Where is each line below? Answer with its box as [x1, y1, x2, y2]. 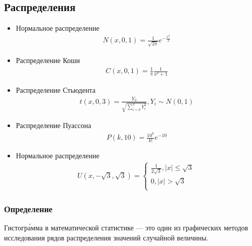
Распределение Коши [16, 55, 80, 65]
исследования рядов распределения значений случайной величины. [4, 232, 209, 242]
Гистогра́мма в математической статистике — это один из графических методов [4, 222, 248, 233]
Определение [4, 203, 53, 215]
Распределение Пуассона [16, 120, 92, 131]
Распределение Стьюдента [16, 85, 96, 95]
